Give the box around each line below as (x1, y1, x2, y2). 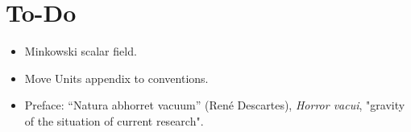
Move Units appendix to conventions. (24, 69, 209, 86)
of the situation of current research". (24, 112, 204, 129)
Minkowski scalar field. (24, 43, 137, 60)
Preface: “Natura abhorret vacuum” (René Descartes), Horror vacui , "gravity (24, 97, 405, 113)
